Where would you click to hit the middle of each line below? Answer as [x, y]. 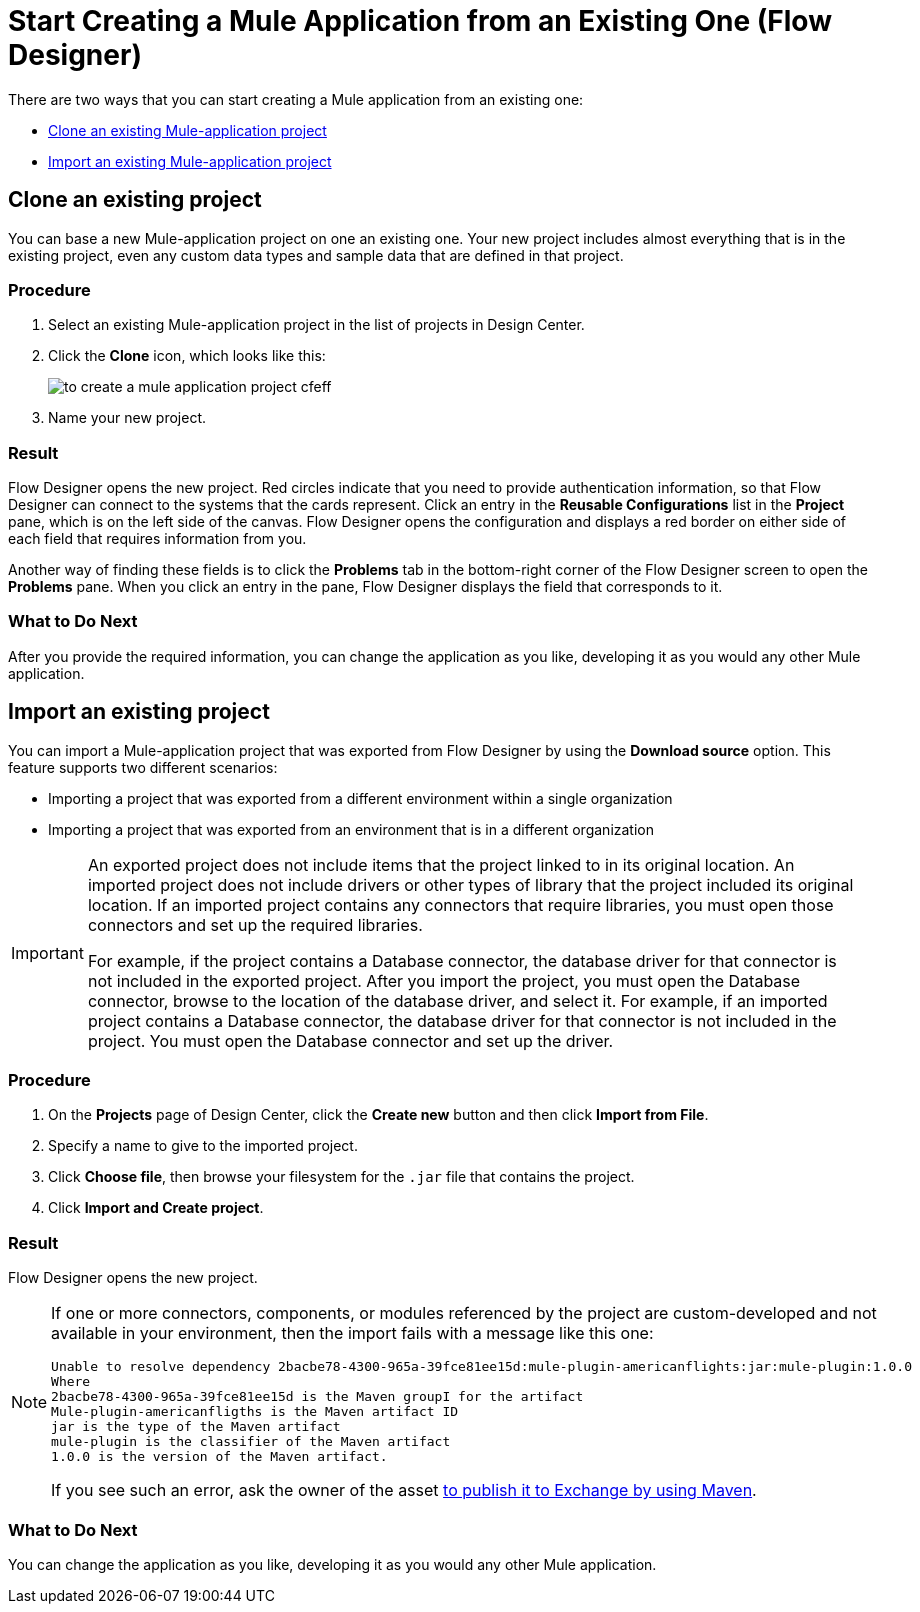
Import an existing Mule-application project [190, 161]
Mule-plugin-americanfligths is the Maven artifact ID [255, 1412]
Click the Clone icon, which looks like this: [187, 356]
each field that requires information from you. [157, 539]
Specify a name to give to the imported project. [203, 1146]
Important [47, 952]
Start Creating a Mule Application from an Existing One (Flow [420, 21]
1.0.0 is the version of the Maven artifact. [219, 1457]
